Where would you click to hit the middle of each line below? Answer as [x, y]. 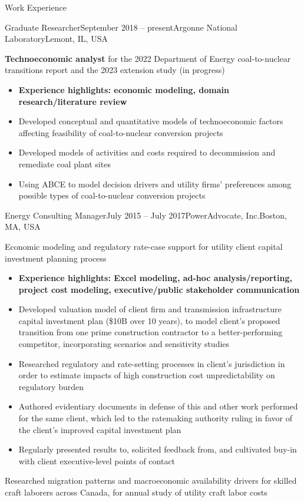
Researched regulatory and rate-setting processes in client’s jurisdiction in [152, 363]
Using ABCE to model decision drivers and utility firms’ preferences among [155, 184]
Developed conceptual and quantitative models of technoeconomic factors [151, 121]
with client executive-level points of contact [97, 460]
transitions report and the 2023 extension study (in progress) [115, 70]
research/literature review [73, 101]
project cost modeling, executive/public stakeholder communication [159, 289]
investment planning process [56, 258]
